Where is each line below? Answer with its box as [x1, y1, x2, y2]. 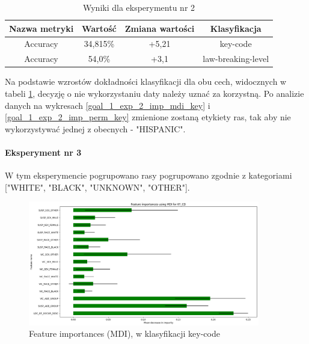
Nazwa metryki [9, 22, 74, 34]
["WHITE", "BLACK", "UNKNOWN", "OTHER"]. [5, 180, 190, 193]
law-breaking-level [203, 52, 269, 65]
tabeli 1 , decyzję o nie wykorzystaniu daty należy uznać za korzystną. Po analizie [5, 87, 304, 99]
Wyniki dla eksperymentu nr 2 [82, 1, 195, 13]
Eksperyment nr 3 [5, 146, 82, 158]
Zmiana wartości [124, 22, 195, 34]
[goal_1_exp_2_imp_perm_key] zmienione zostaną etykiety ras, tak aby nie [5, 111, 291, 123]
